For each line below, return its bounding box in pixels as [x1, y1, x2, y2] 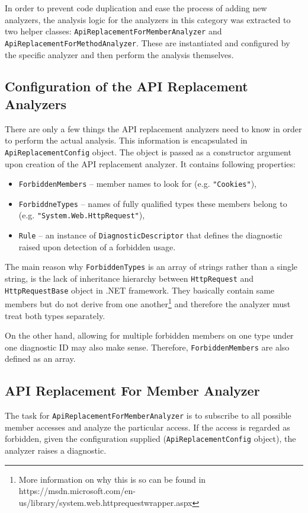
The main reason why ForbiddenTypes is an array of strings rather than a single [5, 260, 298, 273]
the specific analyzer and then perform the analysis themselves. [5, 48, 234, 60]
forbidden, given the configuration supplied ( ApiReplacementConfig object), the [5, 432, 296, 445]
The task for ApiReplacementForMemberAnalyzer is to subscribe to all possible [5, 409, 291, 422]
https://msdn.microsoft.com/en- [18, 485, 136, 497]
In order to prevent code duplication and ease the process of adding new [5, 2, 267, 14]
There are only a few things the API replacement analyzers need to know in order [5, 122, 302, 135]
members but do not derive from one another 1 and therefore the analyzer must [5, 296, 291, 310]
